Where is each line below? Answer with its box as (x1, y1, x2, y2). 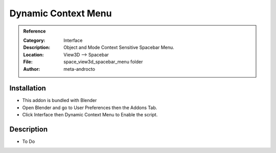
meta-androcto (63, 66, 96, 72)
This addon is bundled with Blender (22, 97, 97, 104)
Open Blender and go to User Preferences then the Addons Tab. (22, 105, 157, 111)
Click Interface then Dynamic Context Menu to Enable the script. (22, 112, 158, 118)
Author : (23, 66, 40, 72)
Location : (23, 52, 44, 58)
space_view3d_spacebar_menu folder (63, 59, 143, 65)
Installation (9, 84, 46, 93)
